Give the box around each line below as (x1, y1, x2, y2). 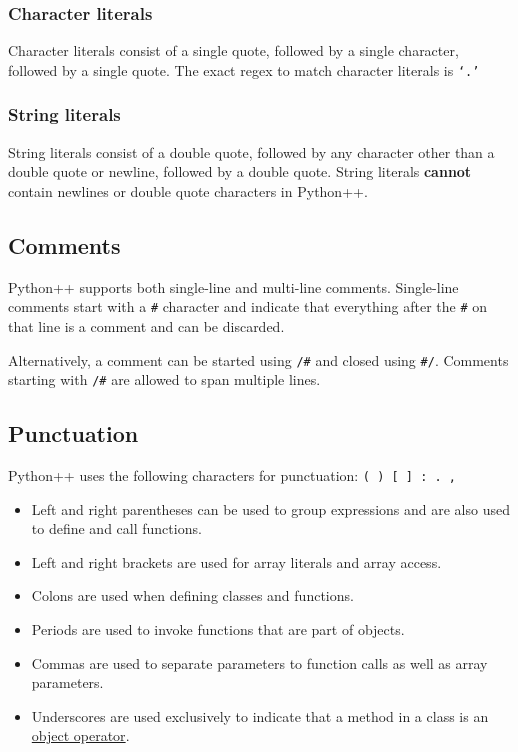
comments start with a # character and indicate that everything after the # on (8, 296, 488, 317)
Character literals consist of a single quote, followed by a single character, (8, 40, 459, 61)
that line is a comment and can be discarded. (8, 315, 285, 336)
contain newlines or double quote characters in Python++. (8, 180, 368, 201)
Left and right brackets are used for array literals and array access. (31, 551, 442, 572)
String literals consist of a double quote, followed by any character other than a (8, 141, 495, 162)
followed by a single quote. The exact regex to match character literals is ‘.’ (8, 59, 480, 80)
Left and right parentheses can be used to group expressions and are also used (31, 498, 510, 519)
